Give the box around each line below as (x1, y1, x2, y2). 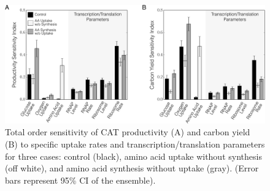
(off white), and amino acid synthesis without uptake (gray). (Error (5, 162, 259, 174)
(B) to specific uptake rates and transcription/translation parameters (5, 137, 265, 150)
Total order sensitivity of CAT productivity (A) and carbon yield (5, 125, 250, 138)
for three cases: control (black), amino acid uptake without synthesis (5, 149, 262, 162)
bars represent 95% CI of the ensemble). (5, 173, 156, 186)
